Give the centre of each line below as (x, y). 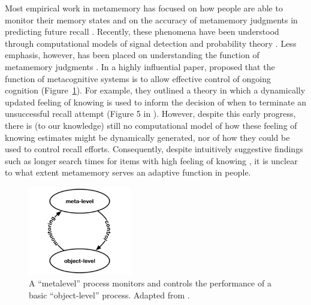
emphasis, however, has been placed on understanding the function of (132, 55)
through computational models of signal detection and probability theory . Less (151, 43)
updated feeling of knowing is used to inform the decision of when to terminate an (156, 102)
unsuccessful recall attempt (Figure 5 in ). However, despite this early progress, (150, 114)
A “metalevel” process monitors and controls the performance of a (150, 283)
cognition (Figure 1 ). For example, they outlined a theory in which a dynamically (155, 90)
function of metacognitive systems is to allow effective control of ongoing (138, 78)
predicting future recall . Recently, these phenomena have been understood (142, 31)
